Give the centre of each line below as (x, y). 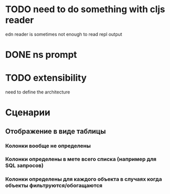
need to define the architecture (38, 92)
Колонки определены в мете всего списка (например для (81, 159)
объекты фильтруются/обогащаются (54, 185)
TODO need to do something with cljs (85, 9)
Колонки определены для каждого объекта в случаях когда (84, 179)
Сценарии (28, 112)
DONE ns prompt (41, 55)
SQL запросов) (25, 166)
